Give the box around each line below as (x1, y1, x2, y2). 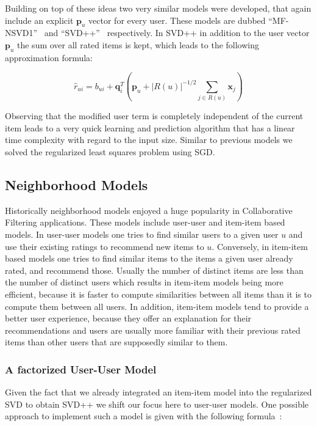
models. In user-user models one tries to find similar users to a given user (5, 227, 279, 240)
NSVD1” (5, 26, 38, 39)
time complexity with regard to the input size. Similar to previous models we (5, 133, 293, 146)
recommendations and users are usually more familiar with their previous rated (5, 323, 301, 336)
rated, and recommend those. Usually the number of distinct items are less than (5, 263, 304, 276)
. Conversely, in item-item (212, 240, 308, 252)
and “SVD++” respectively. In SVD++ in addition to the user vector (44, 26, 310, 39)
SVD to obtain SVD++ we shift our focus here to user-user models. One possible (5, 397, 309, 410)
